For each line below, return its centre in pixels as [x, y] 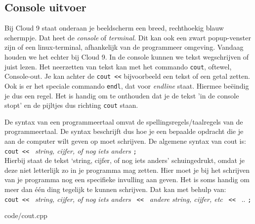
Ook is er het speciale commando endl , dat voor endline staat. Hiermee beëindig [127, 85]
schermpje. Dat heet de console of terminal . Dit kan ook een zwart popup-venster [128, 37]
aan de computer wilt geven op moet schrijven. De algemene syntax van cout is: [125, 141]
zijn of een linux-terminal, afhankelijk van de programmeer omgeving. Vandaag [124, 47]
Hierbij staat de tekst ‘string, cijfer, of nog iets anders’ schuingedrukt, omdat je [125, 160]
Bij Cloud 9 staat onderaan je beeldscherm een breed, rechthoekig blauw [114, 28]
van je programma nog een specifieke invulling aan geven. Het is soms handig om [127, 179]
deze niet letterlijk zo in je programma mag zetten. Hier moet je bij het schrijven [127, 170]
